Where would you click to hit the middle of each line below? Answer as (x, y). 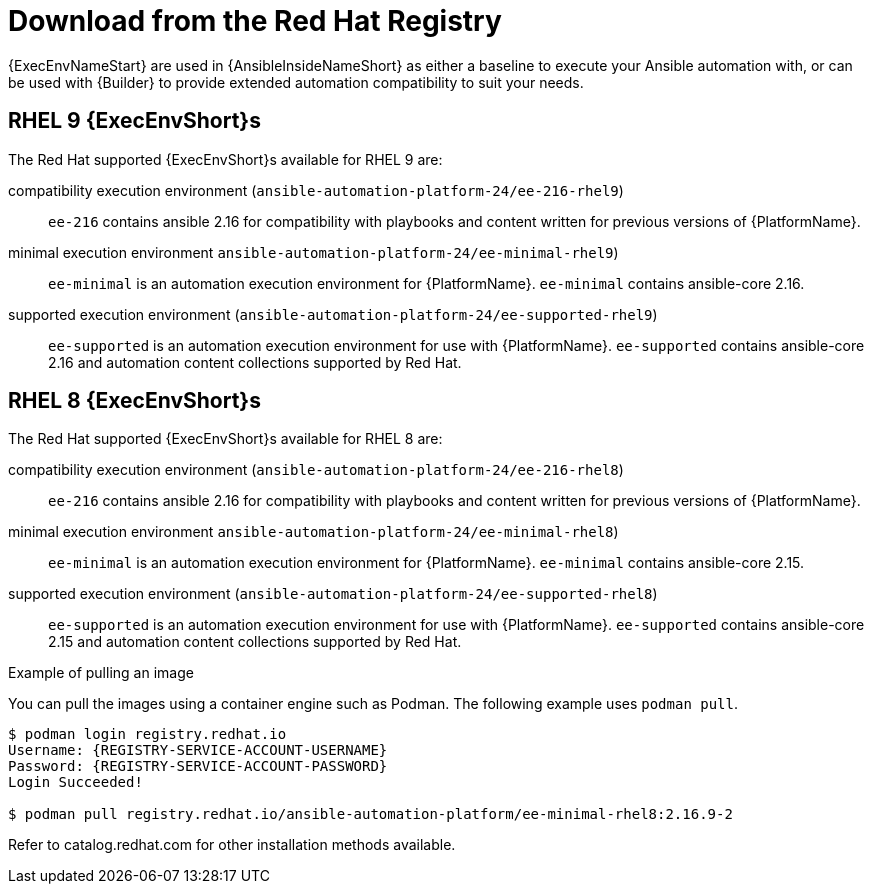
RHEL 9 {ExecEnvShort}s (134, 121)
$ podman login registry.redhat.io (147, 734)
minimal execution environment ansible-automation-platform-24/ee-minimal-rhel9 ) (313, 252)
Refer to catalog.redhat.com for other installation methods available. (232, 845)
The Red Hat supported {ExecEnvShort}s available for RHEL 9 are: (225, 159)
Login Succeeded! (75, 782)
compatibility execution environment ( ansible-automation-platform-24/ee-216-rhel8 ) (316, 470)
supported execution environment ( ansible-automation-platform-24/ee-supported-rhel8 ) (333, 594)
